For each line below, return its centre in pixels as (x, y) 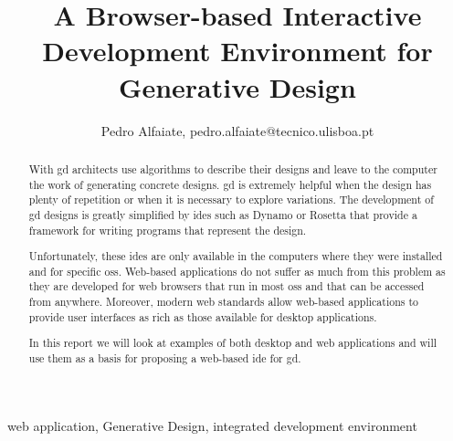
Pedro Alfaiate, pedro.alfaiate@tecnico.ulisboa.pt (237, 130)
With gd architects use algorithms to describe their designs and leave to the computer (233, 168)
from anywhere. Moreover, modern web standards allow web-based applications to (224, 302)
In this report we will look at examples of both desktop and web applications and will (233, 343)
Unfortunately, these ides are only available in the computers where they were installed (236, 256)
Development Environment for (237, 51)
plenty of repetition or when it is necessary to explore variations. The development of (231, 199)
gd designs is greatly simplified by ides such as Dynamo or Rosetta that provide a (223, 214)
